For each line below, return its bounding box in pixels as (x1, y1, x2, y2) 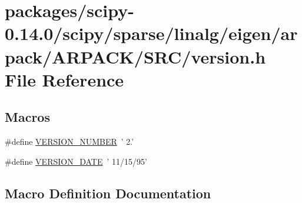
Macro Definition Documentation (5, 184, 211, 202)
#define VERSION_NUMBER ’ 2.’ (5, 135, 134, 148)
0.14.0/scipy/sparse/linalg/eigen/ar (5, 21, 298, 45)
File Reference (5, 67, 124, 91)
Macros (5, 108, 50, 126)
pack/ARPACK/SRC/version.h (5, 44, 266, 68)
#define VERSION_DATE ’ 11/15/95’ (5, 155, 147, 167)
